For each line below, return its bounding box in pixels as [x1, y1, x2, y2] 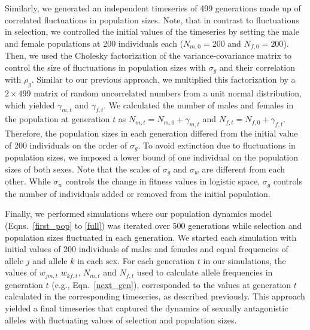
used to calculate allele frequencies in [136, 266, 273, 278]
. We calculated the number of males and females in [104, 98, 294, 111]
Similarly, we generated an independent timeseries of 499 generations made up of [5, 2, 301, 14]
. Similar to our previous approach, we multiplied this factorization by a [31, 73, 296, 86]
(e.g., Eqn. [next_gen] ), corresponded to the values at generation [51, 278, 291, 290]
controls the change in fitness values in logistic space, [65, 175, 260, 187]
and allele [32, 254, 68, 267]
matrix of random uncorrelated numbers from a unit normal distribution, [34, 87, 302, 99]
